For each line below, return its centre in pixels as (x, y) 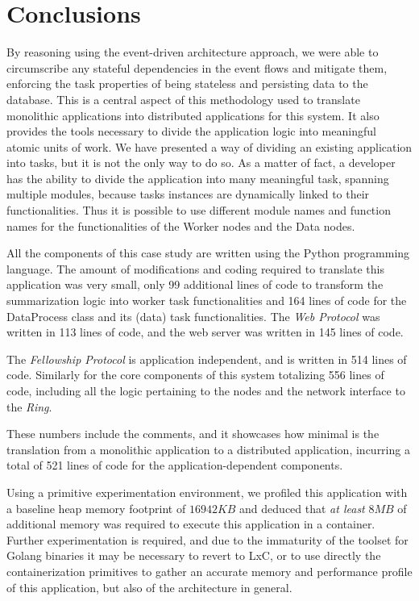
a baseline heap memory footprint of (96, 508)
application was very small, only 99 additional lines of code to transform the (195, 284)
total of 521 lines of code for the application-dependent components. (175, 465)
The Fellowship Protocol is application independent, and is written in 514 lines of (207, 359)
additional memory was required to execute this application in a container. (191, 524)
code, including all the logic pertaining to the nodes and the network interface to (206, 390)
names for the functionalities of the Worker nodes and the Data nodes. (181, 225)
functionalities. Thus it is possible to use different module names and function (199, 210)
